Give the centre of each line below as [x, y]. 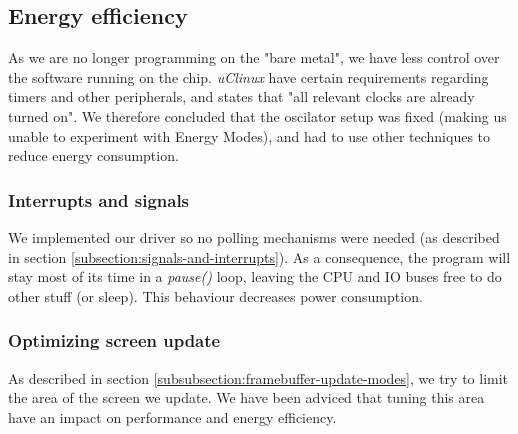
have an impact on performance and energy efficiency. [172, 416]
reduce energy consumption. [93, 155]
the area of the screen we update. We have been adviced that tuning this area [246, 397]
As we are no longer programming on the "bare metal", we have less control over [254, 57]
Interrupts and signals [99, 199]
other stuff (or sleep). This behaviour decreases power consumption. [215, 295]
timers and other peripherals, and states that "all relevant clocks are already [241, 96]
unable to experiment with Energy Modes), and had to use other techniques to [249, 135]
